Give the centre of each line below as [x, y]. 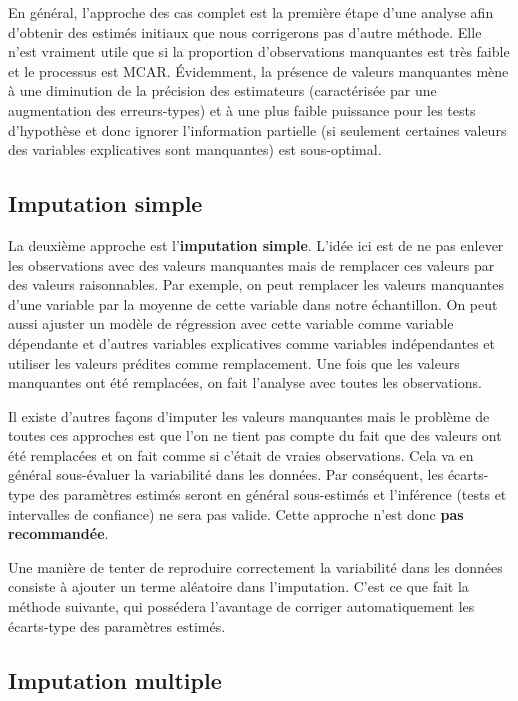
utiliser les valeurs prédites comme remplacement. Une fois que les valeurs [234, 362]
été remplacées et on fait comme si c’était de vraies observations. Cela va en [241, 454]
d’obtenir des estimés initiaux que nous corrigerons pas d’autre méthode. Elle [245, 31]
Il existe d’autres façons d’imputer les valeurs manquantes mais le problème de [249, 415]
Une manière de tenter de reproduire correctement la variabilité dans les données [255, 566]
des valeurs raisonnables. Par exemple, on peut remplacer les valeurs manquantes [256, 284]
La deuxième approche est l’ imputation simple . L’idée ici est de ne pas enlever [256, 244]
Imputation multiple [115, 679]
